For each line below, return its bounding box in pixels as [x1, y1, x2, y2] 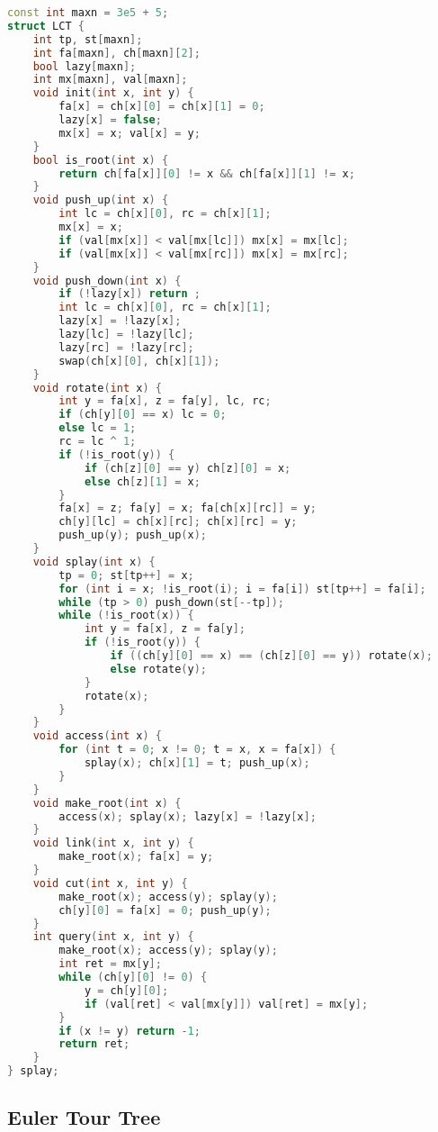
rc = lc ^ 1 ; [58, 435, 137, 448]
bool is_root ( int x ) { [32, 153, 169, 167]
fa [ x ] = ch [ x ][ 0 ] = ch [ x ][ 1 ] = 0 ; [58, 100, 265, 113]
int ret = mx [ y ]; [58, 957, 162, 971]
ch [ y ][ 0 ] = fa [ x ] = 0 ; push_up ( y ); [58, 903, 272, 917]
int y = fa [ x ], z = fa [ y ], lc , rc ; [58, 394, 272, 408]
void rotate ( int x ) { [32, 381, 162, 394]
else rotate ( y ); [110, 662, 207, 675]
